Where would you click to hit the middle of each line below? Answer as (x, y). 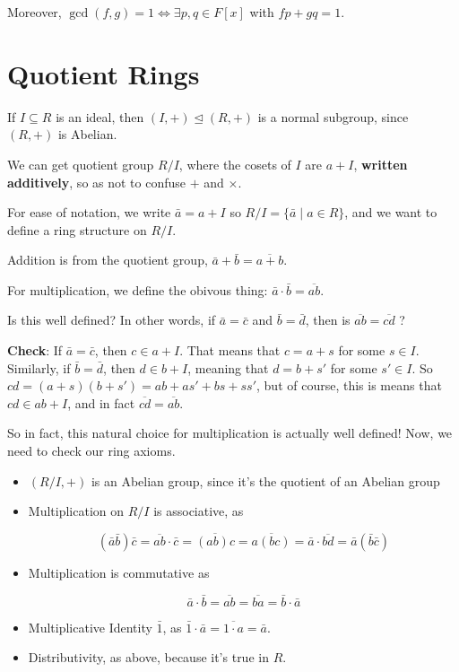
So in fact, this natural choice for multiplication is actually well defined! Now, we (230, 433)
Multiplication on (76, 511)
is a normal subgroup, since (333, 116)
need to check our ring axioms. (91, 451)
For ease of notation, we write (89, 212)
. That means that (230, 350)
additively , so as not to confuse (97, 182)
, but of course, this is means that (349, 385)
